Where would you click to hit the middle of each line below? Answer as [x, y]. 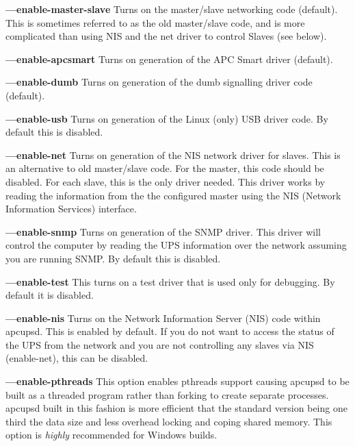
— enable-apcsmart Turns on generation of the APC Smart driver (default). [169, 59]
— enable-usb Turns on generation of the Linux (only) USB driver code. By [167, 118]
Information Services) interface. [71, 209]
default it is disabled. [50, 295]
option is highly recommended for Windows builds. [111, 435]
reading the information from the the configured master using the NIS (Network [173, 195]
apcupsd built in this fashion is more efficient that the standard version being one [176, 408]
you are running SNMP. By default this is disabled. [113, 258]
